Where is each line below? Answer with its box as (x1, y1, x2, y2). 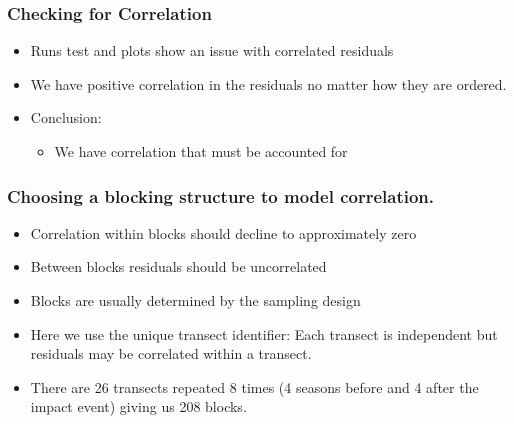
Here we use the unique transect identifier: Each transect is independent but (30, 323, 498, 344)
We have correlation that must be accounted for (54, 141, 348, 161)
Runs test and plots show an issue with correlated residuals (30, 40, 394, 61)
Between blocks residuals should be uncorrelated (30, 256, 327, 277)
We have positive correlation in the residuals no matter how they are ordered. (30, 73, 507, 94)
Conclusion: (30, 107, 102, 128)
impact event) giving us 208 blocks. (30, 396, 247, 417)
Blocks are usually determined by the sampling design (30, 290, 361, 310)
